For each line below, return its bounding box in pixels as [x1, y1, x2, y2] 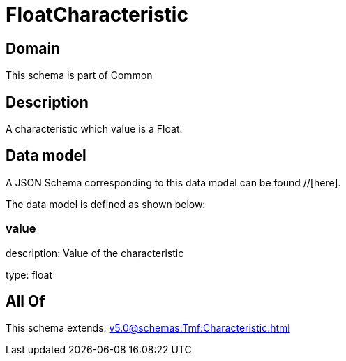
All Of [6, 293, 45, 311]
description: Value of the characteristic [6, 246, 184, 259]
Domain [6, 39, 61, 57]
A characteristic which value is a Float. [6, 123, 183, 135]
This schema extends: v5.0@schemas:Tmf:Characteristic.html [6, 322, 290, 334]
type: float [6, 268, 52, 281]
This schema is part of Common [6, 69, 153, 82]
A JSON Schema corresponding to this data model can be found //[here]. [6, 176, 341, 189]
